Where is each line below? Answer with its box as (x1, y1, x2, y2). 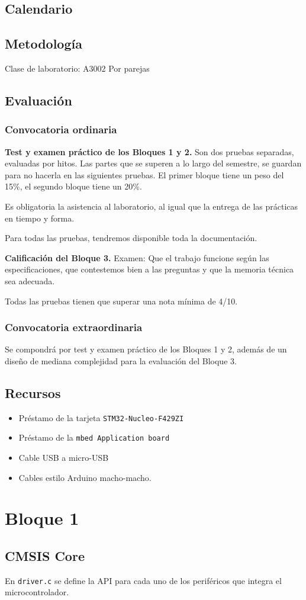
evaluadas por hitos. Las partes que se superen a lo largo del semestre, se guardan (5, 157, 302, 169)
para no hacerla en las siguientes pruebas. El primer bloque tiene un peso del (5, 168, 284, 181)
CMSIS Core (5, 546, 85, 564)
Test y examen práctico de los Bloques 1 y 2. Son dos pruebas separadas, (5, 145, 294, 158)
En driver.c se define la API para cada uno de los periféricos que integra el (5, 574, 282, 586)
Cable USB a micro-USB (18, 451, 109, 464)
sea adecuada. (5, 274, 55, 287)
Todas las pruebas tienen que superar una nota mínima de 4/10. (5, 294, 238, 307)
